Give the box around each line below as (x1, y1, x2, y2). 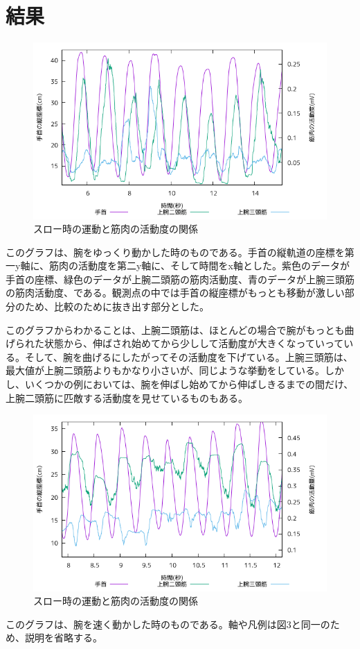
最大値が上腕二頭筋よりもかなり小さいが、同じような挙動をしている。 (6, 363, 325, 378)
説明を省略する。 (24, 630, 102, 645)
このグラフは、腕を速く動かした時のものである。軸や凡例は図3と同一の (6, 616, 330, 631)
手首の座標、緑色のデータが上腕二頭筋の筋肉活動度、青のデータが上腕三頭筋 (6, 271, 354, 286)
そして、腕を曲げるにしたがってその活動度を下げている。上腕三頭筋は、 (24, 349, 353, 364)
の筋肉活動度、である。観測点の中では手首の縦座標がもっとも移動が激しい (6, 285, 345, 300)
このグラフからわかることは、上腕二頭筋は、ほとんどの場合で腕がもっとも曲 (6, 322, 354, 337)
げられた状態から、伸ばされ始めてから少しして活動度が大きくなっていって (6, 336, 344, 351)
